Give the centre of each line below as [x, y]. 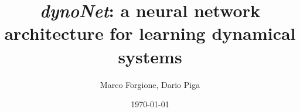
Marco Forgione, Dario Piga [150, 84]
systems [150, 56]
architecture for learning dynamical [150, 33]
